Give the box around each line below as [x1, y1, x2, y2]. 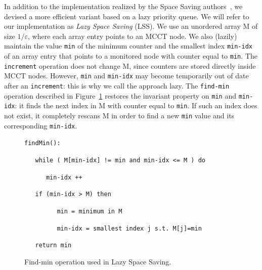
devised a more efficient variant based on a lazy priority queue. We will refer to [4, 11, 249, 21]
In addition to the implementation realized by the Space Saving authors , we [4, 1, 243, 11]
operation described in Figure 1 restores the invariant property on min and [4, 90, 236, 101]
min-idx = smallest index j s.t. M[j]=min [57, 224, 202, 232]
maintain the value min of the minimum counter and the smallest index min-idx [4, 40, 253, 51]
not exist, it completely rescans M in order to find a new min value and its [4, 110, 235, 120]
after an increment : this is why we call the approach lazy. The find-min [4, 80, 230, 91]
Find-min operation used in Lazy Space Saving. [24, 256, 171, 266]
